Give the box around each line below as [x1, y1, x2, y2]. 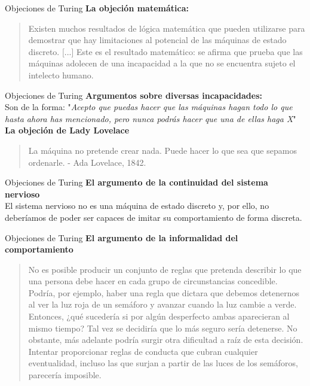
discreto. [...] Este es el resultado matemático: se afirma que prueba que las [28, 45, 303, 57]
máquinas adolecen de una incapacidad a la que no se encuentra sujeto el [28, 57, 296, 69]
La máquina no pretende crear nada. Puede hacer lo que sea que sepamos [28, 144, 297, 156]
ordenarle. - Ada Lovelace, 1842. [28, 156, 146, 168]
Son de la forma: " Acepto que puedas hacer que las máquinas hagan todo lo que [5, 101, 293, 113]
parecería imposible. [28, 369, 102, 381]
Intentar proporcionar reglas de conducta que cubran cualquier [28, 345, 258, 357]
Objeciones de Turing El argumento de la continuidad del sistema [5, 176, 268, 189]
